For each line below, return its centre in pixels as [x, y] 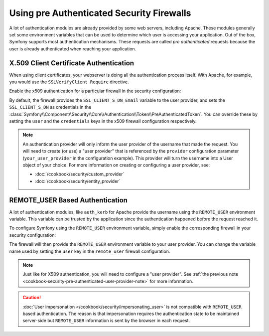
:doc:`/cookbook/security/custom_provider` [80, 174]
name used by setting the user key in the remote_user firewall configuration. [90, 251]
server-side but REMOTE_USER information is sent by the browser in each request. [106, 321]
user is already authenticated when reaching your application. [73, 49]
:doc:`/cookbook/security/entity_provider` [78, 181]
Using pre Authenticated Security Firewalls [100, 13]
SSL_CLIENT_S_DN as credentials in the [50, 107]
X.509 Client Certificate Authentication [72, 63]
